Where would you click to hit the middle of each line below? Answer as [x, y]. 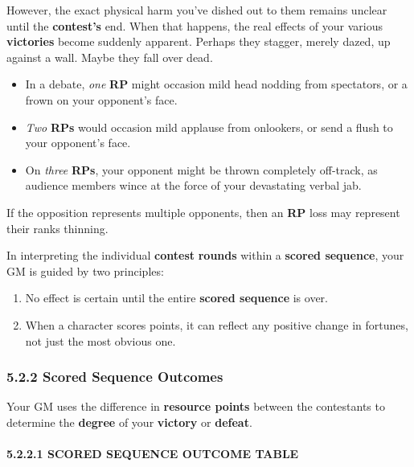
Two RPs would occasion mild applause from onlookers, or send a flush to [209, 127]
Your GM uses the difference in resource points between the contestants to [196, 406]
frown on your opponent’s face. [101, 99]
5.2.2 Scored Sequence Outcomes [115, 377]
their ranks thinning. [57, 228]
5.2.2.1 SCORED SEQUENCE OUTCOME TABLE [153, 454]
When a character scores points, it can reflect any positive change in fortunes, [217, 324]
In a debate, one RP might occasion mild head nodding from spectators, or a [216, 84]
